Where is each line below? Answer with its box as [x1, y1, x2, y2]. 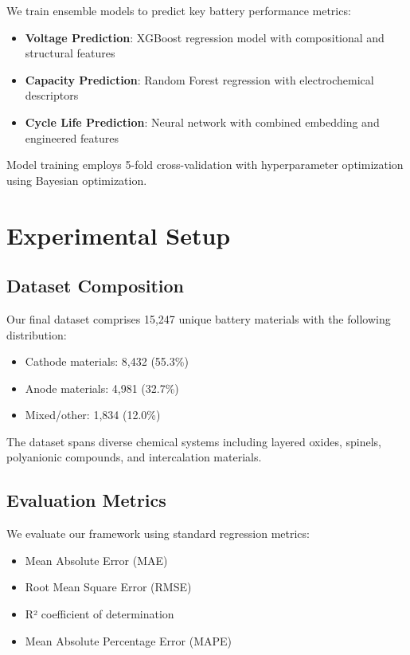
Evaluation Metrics [6, 488, 166, 512]
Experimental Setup [6, 218, 231, 251]
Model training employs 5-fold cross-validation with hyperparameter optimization [6, 156, 404, 173]
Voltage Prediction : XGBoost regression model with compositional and [25, 29, 385, 45]
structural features [25, 45, 115, 61]
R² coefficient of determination [25, 606, 174, 622]
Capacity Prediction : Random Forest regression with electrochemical [25, 71, 374, 88]
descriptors [25, 87, 79, 104]
